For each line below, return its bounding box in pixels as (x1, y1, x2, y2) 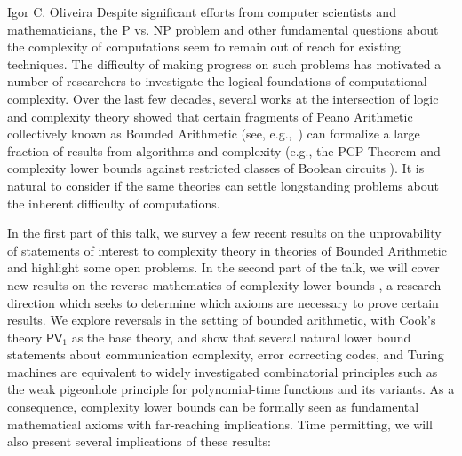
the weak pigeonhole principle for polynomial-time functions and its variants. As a (7, 380, 455, 398)
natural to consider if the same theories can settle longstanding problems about (7, 176, 439, 194)
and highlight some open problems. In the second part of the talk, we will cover (7, 258, 440, 277)
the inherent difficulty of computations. (7, 193, 220, 212)
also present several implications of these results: (7, 432, 271, 451)
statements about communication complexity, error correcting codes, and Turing (7, 345, 444, 364)
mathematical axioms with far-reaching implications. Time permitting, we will (7, 414, 433, 433)
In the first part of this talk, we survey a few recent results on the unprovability (7, 224, 442, 242)
